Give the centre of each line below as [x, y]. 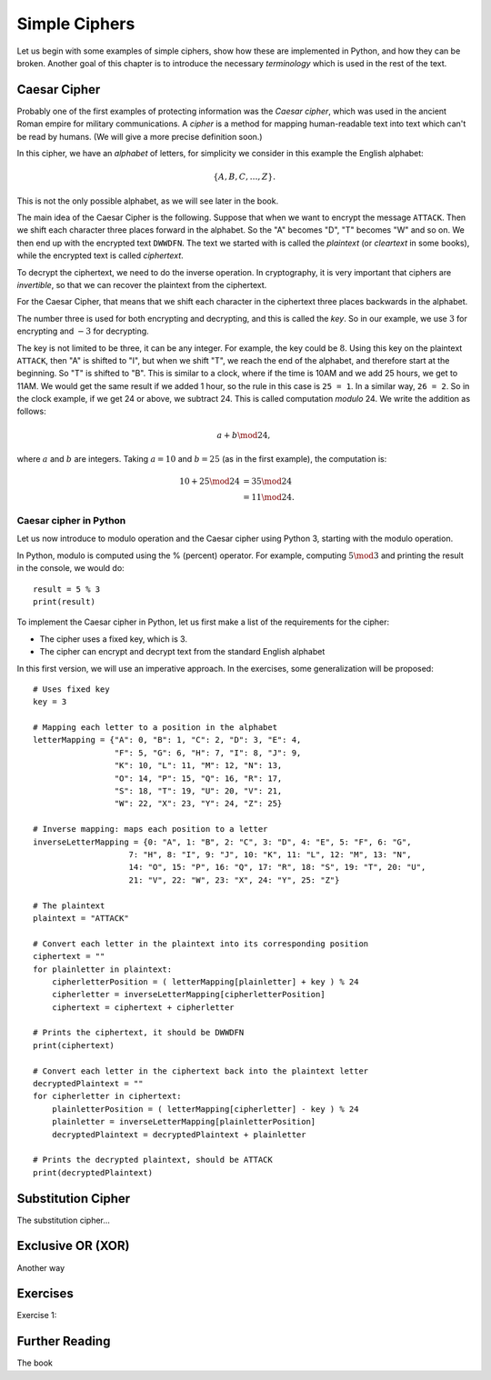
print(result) [64, 601]
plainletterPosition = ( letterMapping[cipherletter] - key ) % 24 [205, 1109]
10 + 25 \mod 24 [209, 481]
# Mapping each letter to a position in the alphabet [155, 728]
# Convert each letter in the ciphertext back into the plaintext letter [201, 1071]
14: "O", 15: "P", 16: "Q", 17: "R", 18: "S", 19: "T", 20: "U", [277, 867]
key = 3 [50, 702]
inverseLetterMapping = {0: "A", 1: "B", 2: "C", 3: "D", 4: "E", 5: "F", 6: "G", [222, 842]
